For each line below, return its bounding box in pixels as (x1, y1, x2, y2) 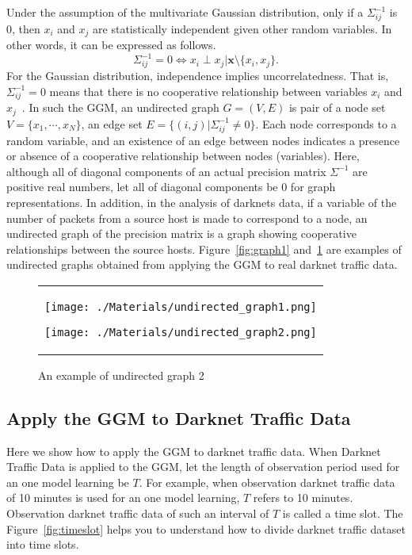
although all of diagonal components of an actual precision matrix (6, 163, 326, 179)
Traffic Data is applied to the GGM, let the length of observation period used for (6, 458, 400, 475)
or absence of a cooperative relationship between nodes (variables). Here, (6, 147, 360, 164)
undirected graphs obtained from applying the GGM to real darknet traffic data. (6, 256, 398, 273)
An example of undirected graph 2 (38, 366, 204, 383)
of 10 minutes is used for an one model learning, (6, 489, 240, 506)
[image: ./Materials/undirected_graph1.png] (44, 300, 317, 313)
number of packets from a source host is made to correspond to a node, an (6, 209, 368, 226)
